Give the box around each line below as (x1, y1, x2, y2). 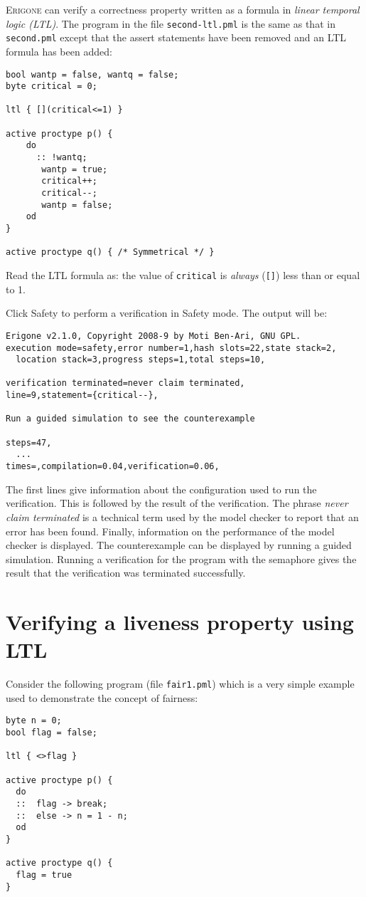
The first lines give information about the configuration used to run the (6, 481, 317, 496)
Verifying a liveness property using (6, 607, 354, 636)
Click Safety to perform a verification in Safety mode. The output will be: (6, 305, 328, 320)
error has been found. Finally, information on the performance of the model (6, 523, 335, 538)
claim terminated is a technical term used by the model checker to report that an (6, 509, 359, 524)
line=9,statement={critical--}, (6, 390, 158, 401)
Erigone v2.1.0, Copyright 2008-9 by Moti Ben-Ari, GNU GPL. (6, 330, 301, 341)
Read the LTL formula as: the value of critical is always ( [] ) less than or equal (6, 268, 360, 282)
